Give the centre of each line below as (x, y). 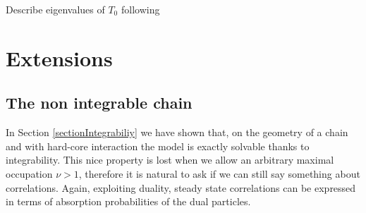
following (140, 9)
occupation (29, 173)
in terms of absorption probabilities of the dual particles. (128, 201)
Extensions (59, 57)
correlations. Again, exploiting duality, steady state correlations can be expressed (181, 187)
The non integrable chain (99, 103)
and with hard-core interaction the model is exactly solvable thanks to (158, 146)
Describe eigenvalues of (55, 9)
